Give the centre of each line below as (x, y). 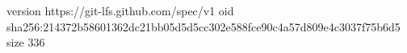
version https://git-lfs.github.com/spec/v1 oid (120, 10)
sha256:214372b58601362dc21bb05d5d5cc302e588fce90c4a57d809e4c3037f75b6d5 (203, 26)
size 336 (26, 42)
